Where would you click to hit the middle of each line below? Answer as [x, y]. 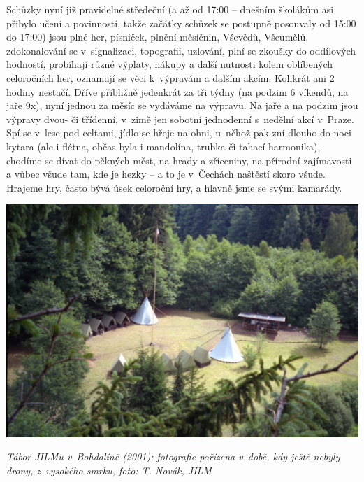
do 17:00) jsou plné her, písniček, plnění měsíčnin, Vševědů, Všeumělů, [158, 37]
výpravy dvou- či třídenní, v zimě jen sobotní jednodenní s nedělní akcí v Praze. [180, 119]
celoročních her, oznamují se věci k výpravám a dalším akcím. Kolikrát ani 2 [170, 77]
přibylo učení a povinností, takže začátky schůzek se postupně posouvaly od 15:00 [181, 23]
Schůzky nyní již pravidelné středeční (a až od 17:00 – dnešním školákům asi [170, 9]
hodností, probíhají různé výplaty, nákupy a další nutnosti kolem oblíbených [170, 64]
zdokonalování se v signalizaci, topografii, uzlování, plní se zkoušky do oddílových [181, 50]
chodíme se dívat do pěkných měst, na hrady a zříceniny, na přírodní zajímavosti [179, 160]
